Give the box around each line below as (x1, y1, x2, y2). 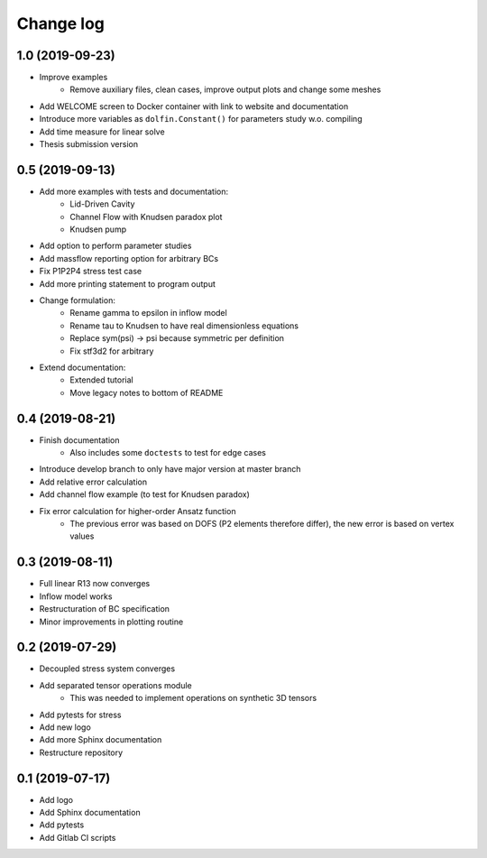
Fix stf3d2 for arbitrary (69, 346, 154, 356)
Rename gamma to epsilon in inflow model (69, 308, 227, 318)
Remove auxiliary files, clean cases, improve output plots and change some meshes (69, 84, 381, 95)
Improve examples (39, 72, 108, 83)
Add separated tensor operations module (39, 679, 193, 690)
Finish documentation (39, 434, 121, 446)
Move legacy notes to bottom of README (69, 387, 224, 398)
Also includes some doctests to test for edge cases (69, 447, 266, 458)
